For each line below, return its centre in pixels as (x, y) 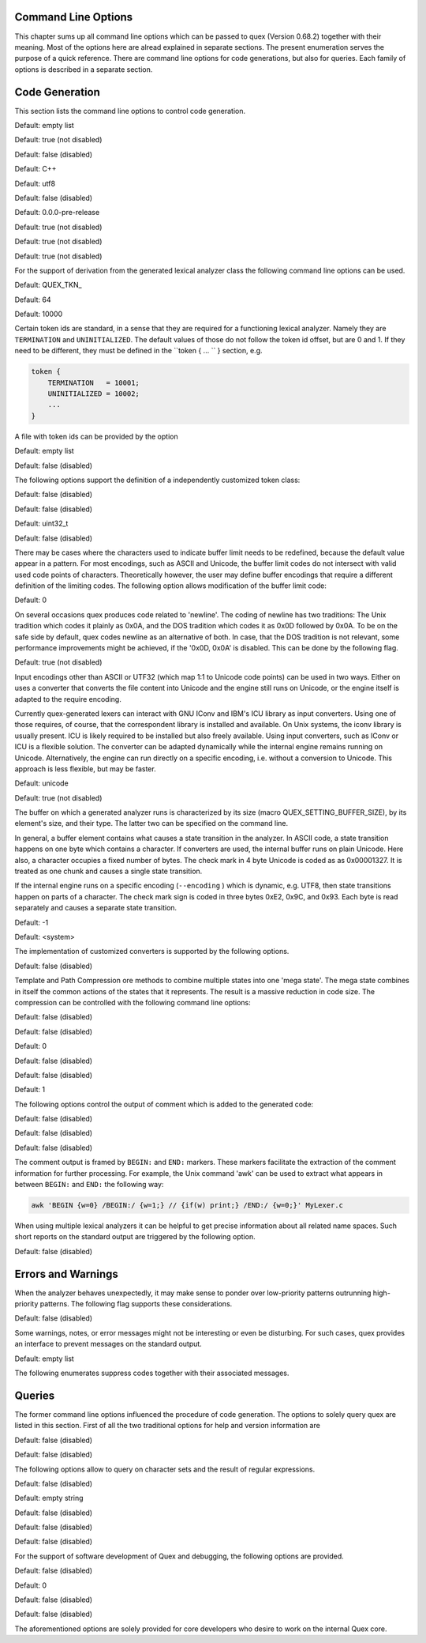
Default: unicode (41, 783)
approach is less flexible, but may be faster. (86, 769)
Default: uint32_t (41, 524)
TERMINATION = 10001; (93, 382)
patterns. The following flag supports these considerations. (136, 1304)
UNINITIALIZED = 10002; (93, 394)
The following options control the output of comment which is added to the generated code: (164, 1104)
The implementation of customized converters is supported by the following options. (152, 952)
